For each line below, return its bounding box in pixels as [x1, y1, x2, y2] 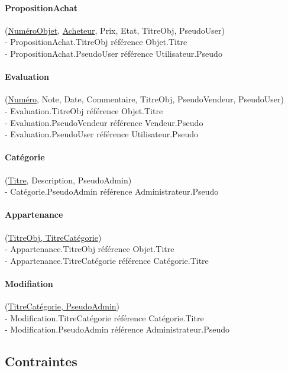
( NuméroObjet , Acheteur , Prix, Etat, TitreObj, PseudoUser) [5, 24, 225, 36]
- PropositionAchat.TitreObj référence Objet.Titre [5, 36, 187, 48]
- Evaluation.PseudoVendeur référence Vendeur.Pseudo [5, 116, 203, 128]
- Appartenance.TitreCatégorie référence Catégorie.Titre [5, 254, 209, 266]
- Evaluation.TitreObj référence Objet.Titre [5, 104, 163, 117]
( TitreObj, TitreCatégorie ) [5, 231, 102, 243]
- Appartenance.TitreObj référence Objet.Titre [5, 243, 174, 255]
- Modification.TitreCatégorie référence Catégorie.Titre [5, 311, 204, 324]
